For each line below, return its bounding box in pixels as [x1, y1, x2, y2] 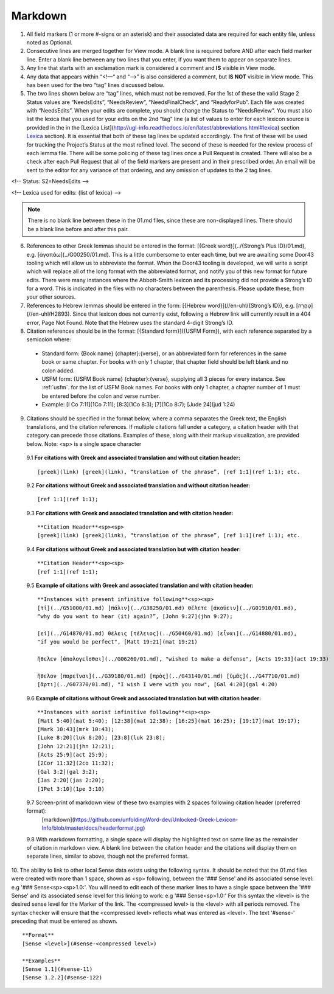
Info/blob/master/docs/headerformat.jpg [41, 824, 144, 832]
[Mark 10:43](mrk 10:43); [37, 726, 115, 732]
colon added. [41, 367, 75, 374]
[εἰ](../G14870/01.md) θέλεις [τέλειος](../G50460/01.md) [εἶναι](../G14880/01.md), [37, 630, 297, 637]
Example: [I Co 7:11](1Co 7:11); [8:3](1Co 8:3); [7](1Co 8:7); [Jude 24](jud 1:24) [41, 401, 235, 408]
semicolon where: [26, 336, 71, 343]
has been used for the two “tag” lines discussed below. [26, 81, 165, 88]
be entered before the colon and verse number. [41, 392, 161, 400]
